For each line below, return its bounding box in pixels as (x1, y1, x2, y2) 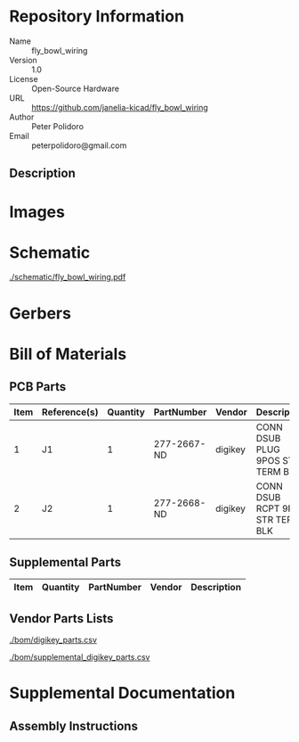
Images (9, 202, 65, 222)
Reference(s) (41, 406, 99, 418)
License (9, 73, 38, 84)
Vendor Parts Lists (9, 611, 114, 626)
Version (9, 54, 37, 65)
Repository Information (9, 6, 185, 27)
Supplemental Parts (9, 555, 122, 570)
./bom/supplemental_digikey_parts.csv (9, 652, 150, 663)
